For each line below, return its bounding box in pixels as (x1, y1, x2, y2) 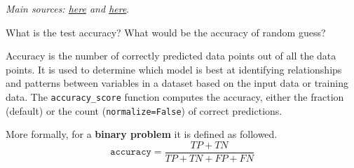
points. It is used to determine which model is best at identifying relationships (6, 62, 342, 76)
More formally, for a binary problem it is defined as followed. (6, 127, 278, 141)
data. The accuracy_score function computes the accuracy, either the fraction (6, 89, 344, 104)
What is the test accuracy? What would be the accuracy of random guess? (6, 24, 326, 39)
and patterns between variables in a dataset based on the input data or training (6, 76, 348, 90)
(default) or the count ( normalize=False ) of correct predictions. (6, 103, 282, 118)
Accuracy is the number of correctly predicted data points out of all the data (6, 48, 336, 63)
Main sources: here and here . (6, 1, 130, 15)
